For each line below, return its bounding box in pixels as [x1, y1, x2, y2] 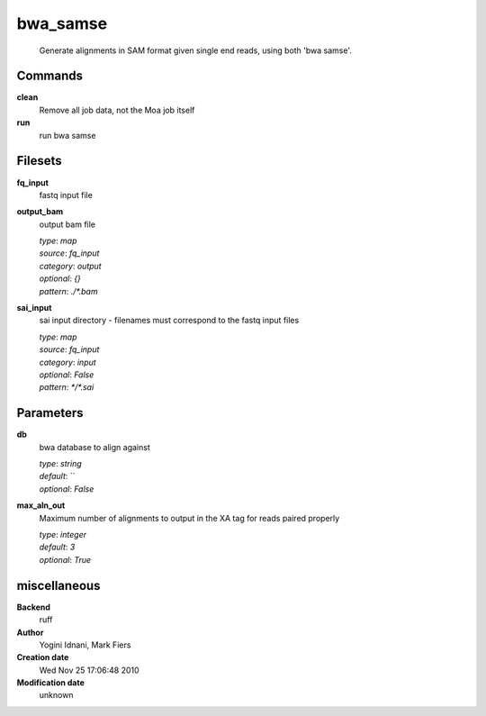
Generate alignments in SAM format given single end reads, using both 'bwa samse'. [39, 45, 353, 56]
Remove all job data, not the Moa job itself [39, 104, 195, 115]
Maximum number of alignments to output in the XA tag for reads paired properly [39, 512, 340, 523]
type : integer [39, 530, 87, 540]
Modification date [16, 677, 85, 688]
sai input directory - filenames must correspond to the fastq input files [39, 315, 300, 326]
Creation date [16, 652, 69, 663]
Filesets [16, 153, 62, 168]
